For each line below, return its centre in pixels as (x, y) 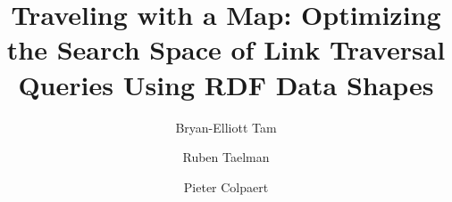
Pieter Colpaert (226, 186)
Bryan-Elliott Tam (226, 127)
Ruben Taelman (226, 157)
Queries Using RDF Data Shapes (226, 84)
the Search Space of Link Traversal (226, 49)
